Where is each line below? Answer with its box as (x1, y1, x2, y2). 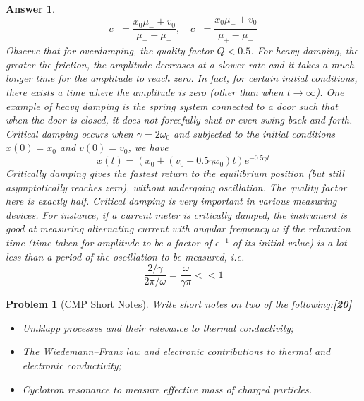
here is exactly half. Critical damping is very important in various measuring (6, 193, 337, 208)
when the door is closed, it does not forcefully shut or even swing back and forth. (6, 112, 353, 127)
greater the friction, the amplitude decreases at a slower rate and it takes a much (6, 56, 354, 71)
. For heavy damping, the (250, 43, 358, 58)
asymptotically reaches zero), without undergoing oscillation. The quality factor (6, 179, 347, 194)
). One (315, 85, 344, 99)
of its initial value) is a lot (232, 235, 347, 250)
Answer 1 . (6, 1, 55, 16)
